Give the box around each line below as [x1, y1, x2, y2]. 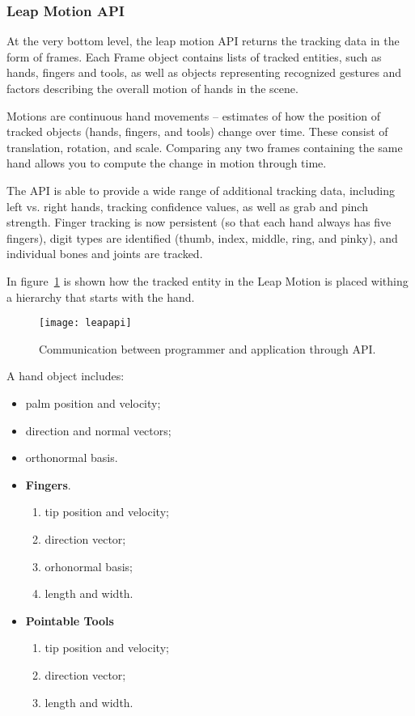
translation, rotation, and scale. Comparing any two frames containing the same [6, 138, 403, 155]
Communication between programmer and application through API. [39, 340, 376, 357]
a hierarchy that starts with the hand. [6, 288, 195, 305]
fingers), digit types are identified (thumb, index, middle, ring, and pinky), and [6, 229, 398, 246]
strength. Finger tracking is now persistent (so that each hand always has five [6, 214, 392, 231]
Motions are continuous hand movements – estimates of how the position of [6, 107, 381, 124]
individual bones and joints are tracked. [6, 245, 203, 262]
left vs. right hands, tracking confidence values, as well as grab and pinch [6, 197, 368, 214]
